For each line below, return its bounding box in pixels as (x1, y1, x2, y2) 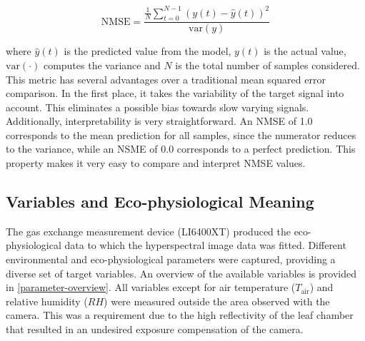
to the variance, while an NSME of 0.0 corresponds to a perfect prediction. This (6, 141, 356, 156)
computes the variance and (43, 57, 161, 72)
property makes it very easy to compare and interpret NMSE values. (6, 156, 306, 170)
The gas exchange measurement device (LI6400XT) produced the (6, 223, 291, 238)
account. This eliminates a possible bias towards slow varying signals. (6, 99, 309, 114)
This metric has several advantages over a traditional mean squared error (6, 71, 326, 86)
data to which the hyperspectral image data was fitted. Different (64, 238, 346, 253)
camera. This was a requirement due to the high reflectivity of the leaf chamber (6, 307, 354, 322)
